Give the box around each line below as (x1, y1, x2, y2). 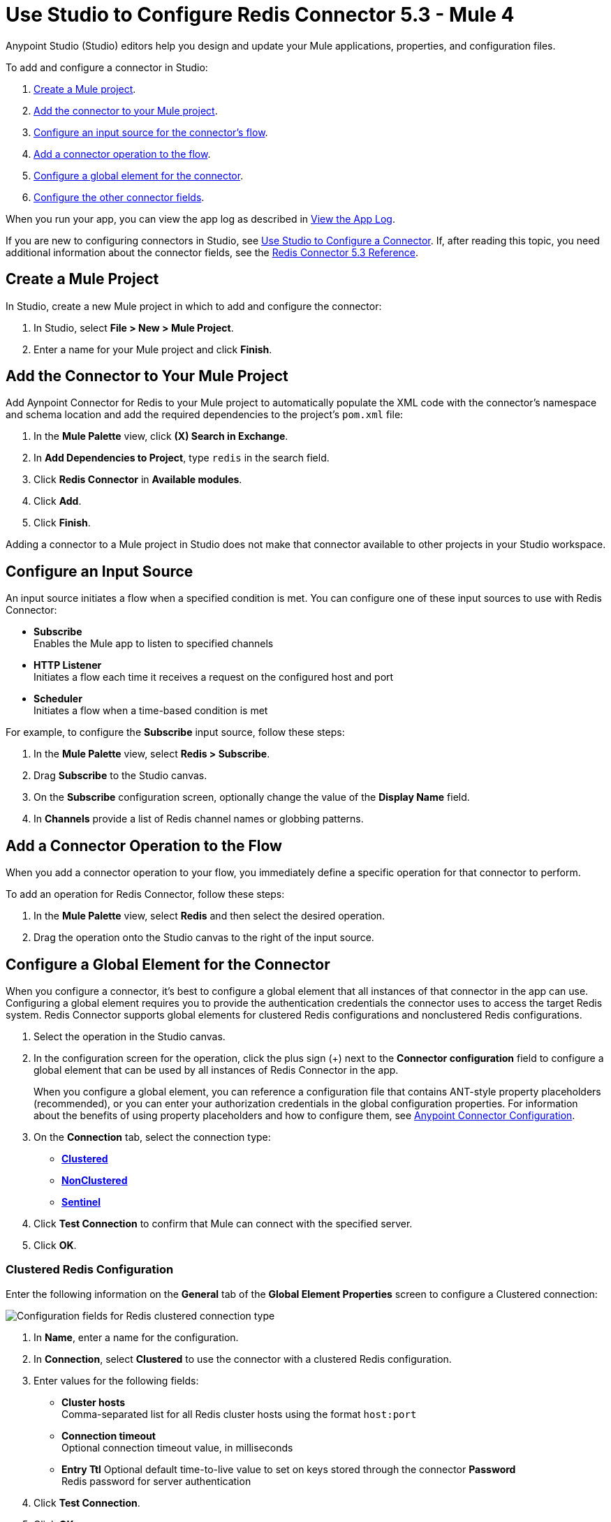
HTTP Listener (34, 659, 102, 672)
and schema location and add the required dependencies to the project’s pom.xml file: (6, 408, 404, 421)
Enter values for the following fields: (34, 1374, 199, 1387)
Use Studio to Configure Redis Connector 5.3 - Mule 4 (6, 3, 515, 27)
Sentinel (61, 1195, 101, 1208)
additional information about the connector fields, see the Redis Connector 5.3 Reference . (6, 246, 419, 258)
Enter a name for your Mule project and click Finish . (34, 343, 272, 355)
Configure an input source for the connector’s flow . (34, 126, 268, 138)
